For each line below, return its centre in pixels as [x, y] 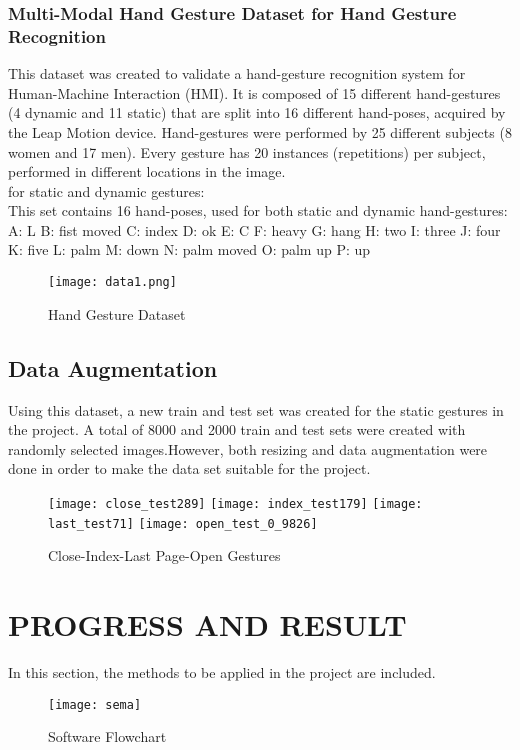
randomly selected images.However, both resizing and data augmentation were [248, 448]
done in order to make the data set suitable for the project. [189, 468]
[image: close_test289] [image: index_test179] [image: [235, 503]
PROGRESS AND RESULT [207, 624]
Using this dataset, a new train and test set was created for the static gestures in [256, 409]
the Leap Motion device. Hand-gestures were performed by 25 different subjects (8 [260, 131]
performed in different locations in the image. [147, 171]
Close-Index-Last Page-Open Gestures [164, 555]
